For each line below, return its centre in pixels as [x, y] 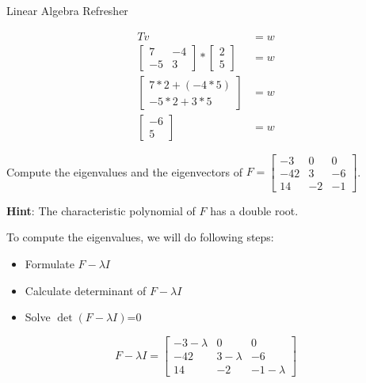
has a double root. [254, 210]
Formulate [50, 264]
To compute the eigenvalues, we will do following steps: [140, 237]
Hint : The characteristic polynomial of [101, 210]
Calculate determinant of [86, 290]
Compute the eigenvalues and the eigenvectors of [125, 171]
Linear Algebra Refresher [67, 10]
